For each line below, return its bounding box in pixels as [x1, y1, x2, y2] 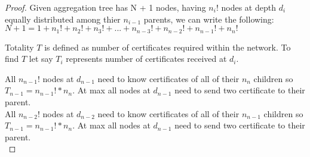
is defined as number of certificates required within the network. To [44, 40, 291, 53]
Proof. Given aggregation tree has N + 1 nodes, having [5, 1, 206, 13]
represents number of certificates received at [66, 52, 227, 65]
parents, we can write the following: [143, 12, 274, 25]
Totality [5, 40, 34, 53]
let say [29, 52, 53, 65]
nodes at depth [221, 1, 276, 13]
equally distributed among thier [5, 12, 121, 25]
